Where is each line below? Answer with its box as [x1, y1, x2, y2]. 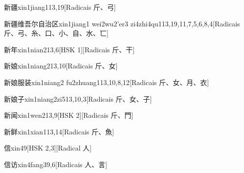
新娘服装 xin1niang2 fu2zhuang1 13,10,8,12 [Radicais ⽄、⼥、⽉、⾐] [4, 77, 209, 87]
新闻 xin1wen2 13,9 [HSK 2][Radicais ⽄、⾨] [4, 110, 133, 120]
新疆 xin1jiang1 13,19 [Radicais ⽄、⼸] [4, 2, 116, 12]
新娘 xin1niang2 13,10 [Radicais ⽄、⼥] [4, 61, 118, 71]
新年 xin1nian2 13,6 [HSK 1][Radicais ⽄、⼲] [4, 44, 135, 54]
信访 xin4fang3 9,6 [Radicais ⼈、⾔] [4, 159, 108, 169]
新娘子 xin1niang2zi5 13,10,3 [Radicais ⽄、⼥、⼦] [4, 93, 152, 104]
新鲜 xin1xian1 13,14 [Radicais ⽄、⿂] [4, 126, 114, 136]
